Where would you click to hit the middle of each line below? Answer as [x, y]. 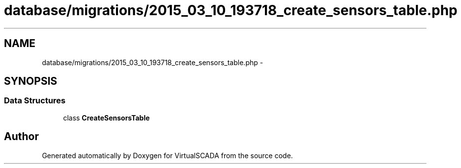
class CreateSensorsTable [106, 118]
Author [21, 137]
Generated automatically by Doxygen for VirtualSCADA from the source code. [167, 155]
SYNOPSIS [31, 81]
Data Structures [35, 101]
